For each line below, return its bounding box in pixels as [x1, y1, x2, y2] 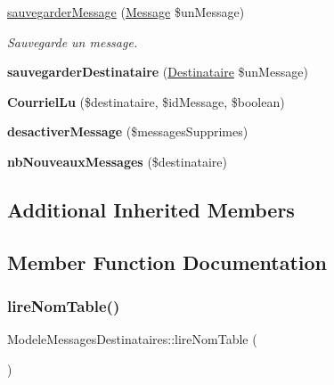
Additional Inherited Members [7, 195, 295, 223]
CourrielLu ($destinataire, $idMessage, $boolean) [7, 92, 285, 111]
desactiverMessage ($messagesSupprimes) [7, 122, 248, 141]
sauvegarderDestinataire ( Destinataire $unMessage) [7, 62, 308, 81]
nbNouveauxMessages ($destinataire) [7, 152, 227, 170]
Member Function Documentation [7, 248, 328, 275]
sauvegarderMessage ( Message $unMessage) [7, 3, 245, 20]
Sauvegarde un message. [7, 32, 138, 51]
